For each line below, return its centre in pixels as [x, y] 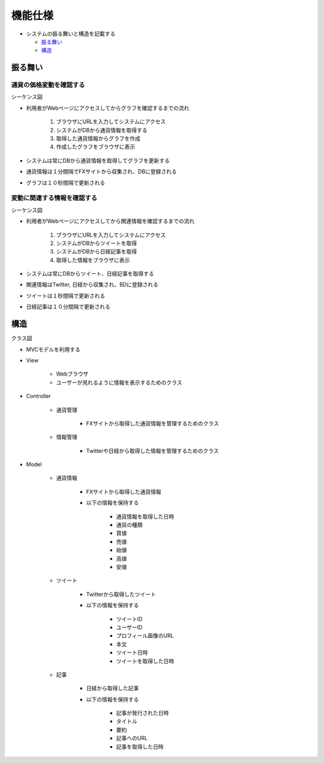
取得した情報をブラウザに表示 [93, 260]
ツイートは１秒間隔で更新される [65, 296]
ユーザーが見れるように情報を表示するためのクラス [119, 382]
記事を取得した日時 [140, 746]
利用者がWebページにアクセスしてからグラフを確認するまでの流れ [108, 108]
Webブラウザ [72, 374]
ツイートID [129, 619]
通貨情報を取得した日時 [145, 516]
